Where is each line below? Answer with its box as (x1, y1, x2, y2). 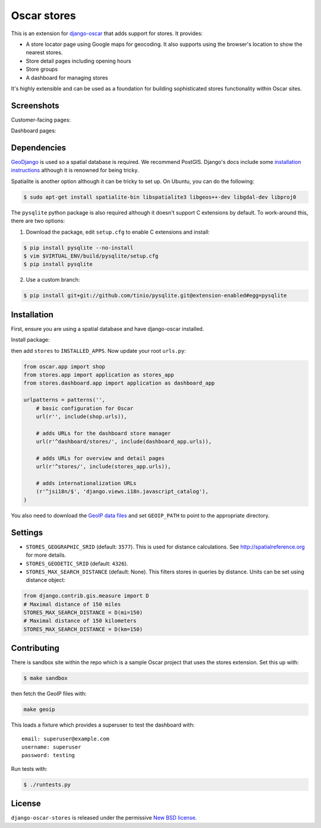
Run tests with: (11, 765, 48, 772)
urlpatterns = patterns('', (23, 396, 105, 404)
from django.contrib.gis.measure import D (23, 593, 149, 599)
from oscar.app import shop (23, 363, 105, 370)
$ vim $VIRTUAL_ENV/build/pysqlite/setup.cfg (23, 253, 159, 259)
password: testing (21, 752, 75, 759)
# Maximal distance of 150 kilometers (23, 618, 137, 624)
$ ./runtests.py (23, 781, 71, 788)
